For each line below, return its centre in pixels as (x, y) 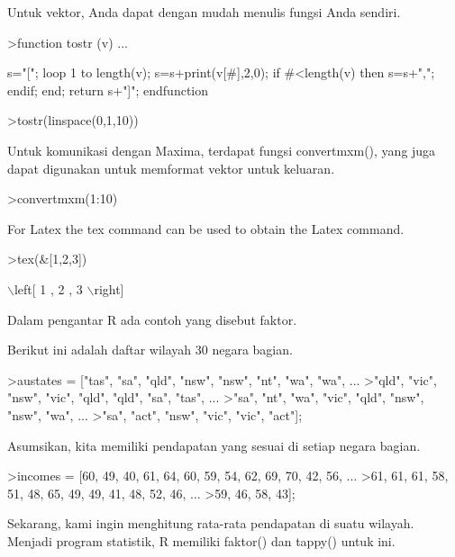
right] (109, 288)
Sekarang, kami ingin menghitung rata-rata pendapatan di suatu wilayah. (211, 523)
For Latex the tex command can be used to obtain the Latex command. (206, 228)
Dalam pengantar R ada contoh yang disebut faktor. (152, 319)
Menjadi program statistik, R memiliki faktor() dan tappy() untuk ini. (201, 540)
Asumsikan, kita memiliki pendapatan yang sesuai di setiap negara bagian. (214, 445)
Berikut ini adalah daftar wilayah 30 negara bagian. (150, 350)
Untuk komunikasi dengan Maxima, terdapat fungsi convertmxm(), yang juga (222, 150)
